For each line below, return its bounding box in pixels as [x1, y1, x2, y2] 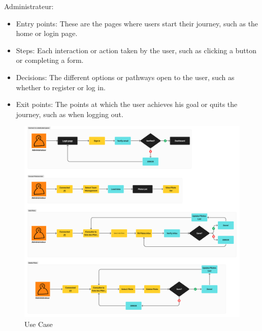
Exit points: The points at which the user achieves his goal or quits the [16, 99, 238, 109]
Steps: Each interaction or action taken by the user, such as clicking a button [16, 45, 256, 55]
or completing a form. [16, 55, 84, 65]
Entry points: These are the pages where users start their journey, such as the [16, 18, 258, 28]
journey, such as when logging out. [16, 108, 123, 119]
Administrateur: [4, 1, 54, 11]
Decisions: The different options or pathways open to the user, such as [16, 71, 235, 82]
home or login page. [16, 28, 78, 39]
